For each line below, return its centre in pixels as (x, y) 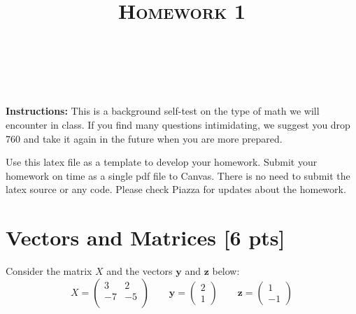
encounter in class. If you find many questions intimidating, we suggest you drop (178, 124)
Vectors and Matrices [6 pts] (145, 237)
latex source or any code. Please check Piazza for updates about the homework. (176, 189)
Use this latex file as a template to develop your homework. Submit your (162, 162)
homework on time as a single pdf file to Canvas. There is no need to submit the (178, 175)
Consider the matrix (49, 271)
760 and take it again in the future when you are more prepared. (144, 138)
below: (226, 271)
